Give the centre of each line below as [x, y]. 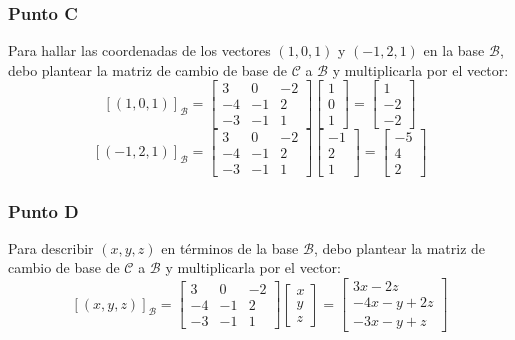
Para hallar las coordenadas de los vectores [139, 50]
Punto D [43, 210]
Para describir [51, 247]
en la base [454, 50]
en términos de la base [230, 247]
